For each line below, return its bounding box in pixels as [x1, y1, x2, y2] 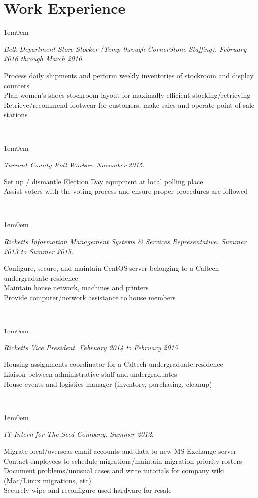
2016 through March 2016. [4, 53, 84, 64]
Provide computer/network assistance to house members [4, 292, 176, 302]
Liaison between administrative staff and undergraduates [4, 368, 177, 379]
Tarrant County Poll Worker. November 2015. [4, 160, 145, 170]
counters [4, 80, 30, 90]
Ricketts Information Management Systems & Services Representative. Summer [4, 236, 247, 247]
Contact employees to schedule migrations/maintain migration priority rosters [4, 455, 242, 466]
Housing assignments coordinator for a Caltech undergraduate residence [4, 359, 223, 369]
